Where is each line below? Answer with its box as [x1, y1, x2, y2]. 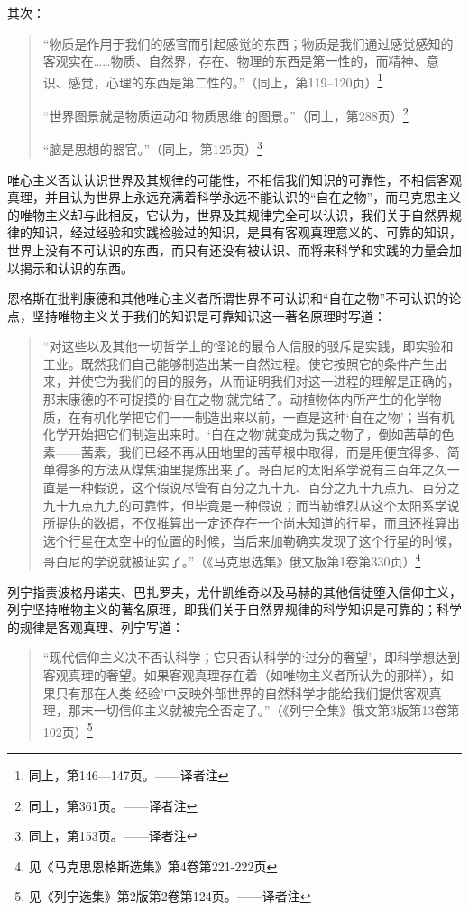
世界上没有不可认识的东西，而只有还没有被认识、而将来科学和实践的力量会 [7, 240, 449, 259]
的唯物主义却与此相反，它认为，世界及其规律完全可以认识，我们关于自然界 [7, 205, 449, 224]
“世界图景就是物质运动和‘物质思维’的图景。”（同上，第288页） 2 [42, 104, 409, 124]
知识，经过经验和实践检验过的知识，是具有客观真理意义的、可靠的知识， [32, 223, 462, 242]
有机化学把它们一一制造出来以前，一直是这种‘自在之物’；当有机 [80, 407, 455, 426]
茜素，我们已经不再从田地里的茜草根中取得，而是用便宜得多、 [80, 442, 447, 461]
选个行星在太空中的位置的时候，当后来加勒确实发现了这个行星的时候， [42, 530, 460, 549]
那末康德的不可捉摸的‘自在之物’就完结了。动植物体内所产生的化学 [42, 390, 429, 409]
